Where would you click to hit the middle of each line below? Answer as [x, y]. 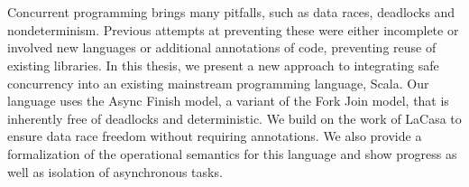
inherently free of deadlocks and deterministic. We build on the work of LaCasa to [234, 118]
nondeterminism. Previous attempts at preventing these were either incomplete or [233, 29]
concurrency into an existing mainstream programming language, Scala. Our [218, 83]
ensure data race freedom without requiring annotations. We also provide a [215, 136]
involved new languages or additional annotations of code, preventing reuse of [222, 47]
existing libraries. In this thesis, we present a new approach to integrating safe [223, 65]
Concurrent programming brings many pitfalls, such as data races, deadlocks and [231, 12]
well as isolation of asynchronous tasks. [115, 171]
